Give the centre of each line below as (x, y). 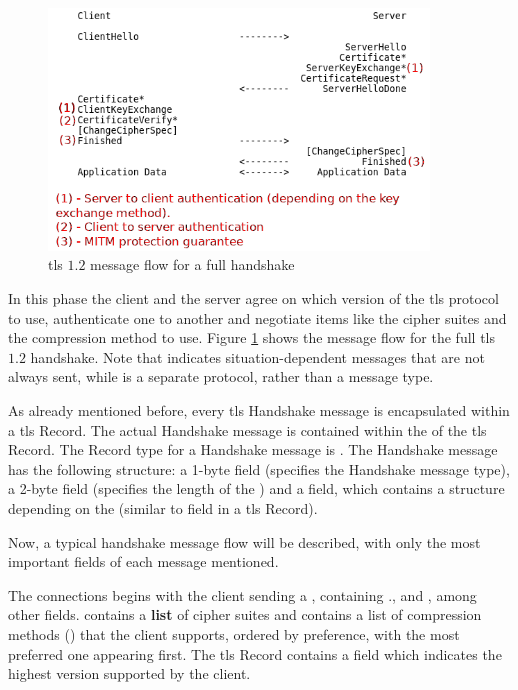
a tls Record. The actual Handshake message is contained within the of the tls (247, 429)
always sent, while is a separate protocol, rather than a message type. (221, 376)
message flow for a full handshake (192, 264)
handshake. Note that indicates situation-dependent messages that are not (257, 356)
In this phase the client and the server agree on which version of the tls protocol (253, 298)
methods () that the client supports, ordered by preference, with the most (234, 633)
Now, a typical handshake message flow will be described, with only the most (244, 541)
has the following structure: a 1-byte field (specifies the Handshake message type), (259, 468)
